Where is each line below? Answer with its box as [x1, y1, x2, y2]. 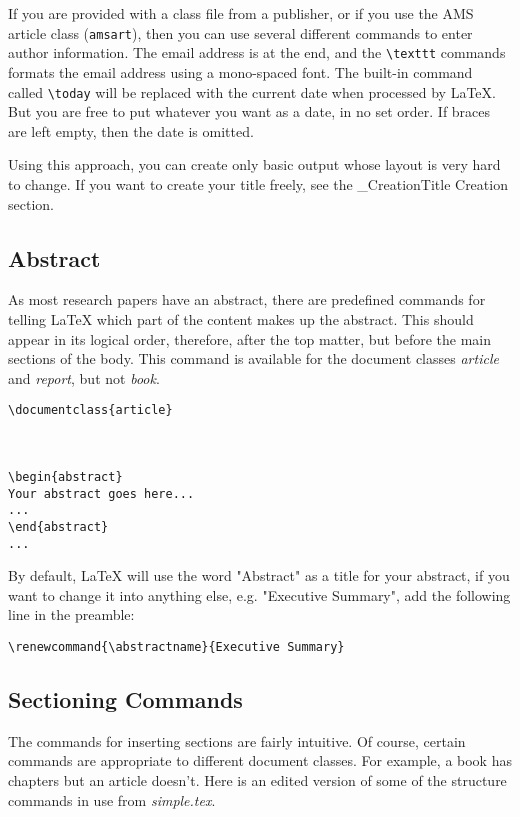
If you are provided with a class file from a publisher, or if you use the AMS [8, 3, 474, 23]
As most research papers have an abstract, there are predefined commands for [8, 289, 486, 310]
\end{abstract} [8, 519, 109, 534]
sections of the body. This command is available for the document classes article [8, 348, 499, 369]
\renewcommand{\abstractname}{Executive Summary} [8, 639, 345, 654]
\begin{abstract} [8, 469, 123, 484]
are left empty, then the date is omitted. [8, 120, 254, 141]
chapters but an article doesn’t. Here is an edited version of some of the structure [8, 770, 507, 791]
